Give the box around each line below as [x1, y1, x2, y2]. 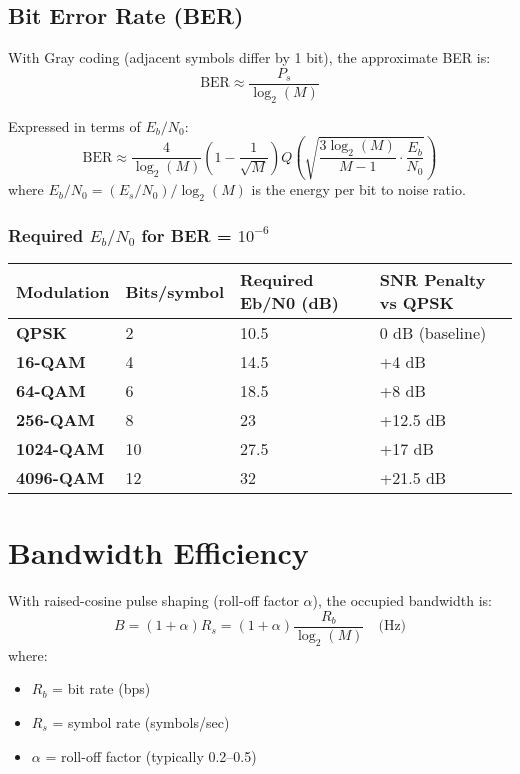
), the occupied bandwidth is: [312, 590, 492, 611]
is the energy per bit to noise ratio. [251, 179, 466, 200]
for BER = [141, 222, 232, 247]
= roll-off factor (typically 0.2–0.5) [45, 745, 257, 766]
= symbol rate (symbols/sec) [52, 711, 230, 732]
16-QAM [16, 350, 86, 374]
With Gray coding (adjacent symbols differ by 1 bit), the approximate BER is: [8, 47, 491, 68]
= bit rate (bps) [52, 678, 151, 699]
